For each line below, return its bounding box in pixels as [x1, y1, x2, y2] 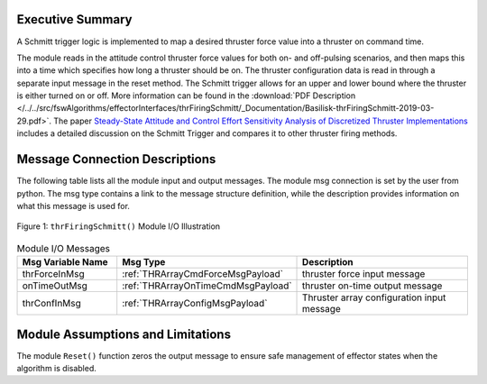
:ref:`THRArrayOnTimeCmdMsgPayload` [122, 279, 292, 292]
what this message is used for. [16, 200, 131, 211]
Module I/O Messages [16, 242, 111, 254]
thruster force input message [302, 268, 426, 280]
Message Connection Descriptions [16, 151, 216, 167]
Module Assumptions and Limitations [16, 326, 232, 342]
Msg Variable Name [22, 256, 108, 269]
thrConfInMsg [22, 297, 81, 310]
